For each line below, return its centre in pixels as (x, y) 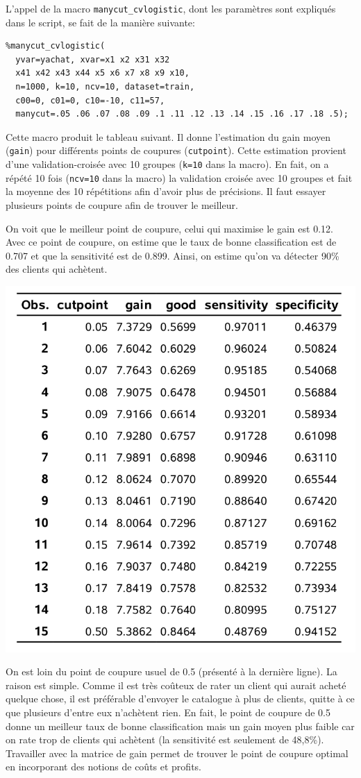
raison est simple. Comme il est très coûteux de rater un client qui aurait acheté (176, 685)
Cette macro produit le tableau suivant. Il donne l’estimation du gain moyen (168, 136)
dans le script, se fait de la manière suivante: (100, 22)
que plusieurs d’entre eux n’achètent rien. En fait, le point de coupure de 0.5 (168, 712)
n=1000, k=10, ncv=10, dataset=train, (105, 87)
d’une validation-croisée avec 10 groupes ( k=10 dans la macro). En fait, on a (167, 164)
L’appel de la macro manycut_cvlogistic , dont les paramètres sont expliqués (171, 8)
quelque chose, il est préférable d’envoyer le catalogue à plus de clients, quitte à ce (180, 699)
